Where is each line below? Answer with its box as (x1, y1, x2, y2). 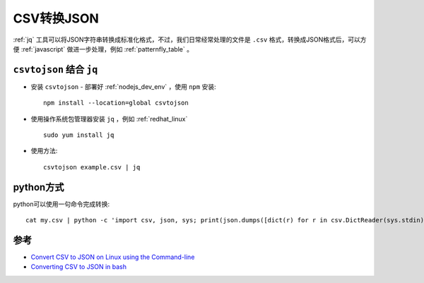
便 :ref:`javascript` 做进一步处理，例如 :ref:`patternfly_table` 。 (13, 44, 194, 53)
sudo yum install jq (43, 131, 114, 139)
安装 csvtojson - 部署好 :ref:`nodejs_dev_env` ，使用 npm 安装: (30, 82, 216, 91)
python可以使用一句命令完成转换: (13, 200, 110, 208)
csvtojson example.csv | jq (43, 163, 141, 171)
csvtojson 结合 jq (13, 64, 98, 76)
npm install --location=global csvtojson (43, 99, 189, 107)
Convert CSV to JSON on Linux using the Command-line (30, 253, 195, 261)
